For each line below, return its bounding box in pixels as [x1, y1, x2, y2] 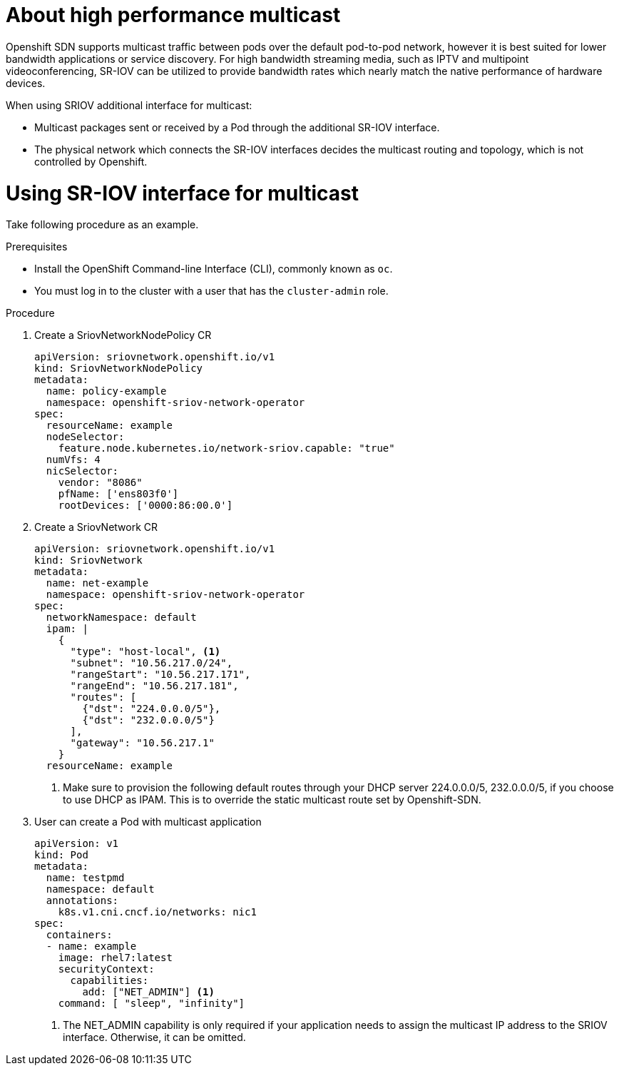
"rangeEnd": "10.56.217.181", [70, 680, 239, 692]
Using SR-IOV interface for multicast [6, 181, 359, 205]
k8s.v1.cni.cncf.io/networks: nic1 [58, 906, 257, 918]
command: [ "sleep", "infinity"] [58, 998, 245, 1010]
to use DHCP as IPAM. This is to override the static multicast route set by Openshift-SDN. [63, 793, 481, 806]
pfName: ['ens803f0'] [58, 488, 179, 500]
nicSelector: [46, 465, 119, 477]
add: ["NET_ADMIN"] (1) [82, 986, 215, 998]
